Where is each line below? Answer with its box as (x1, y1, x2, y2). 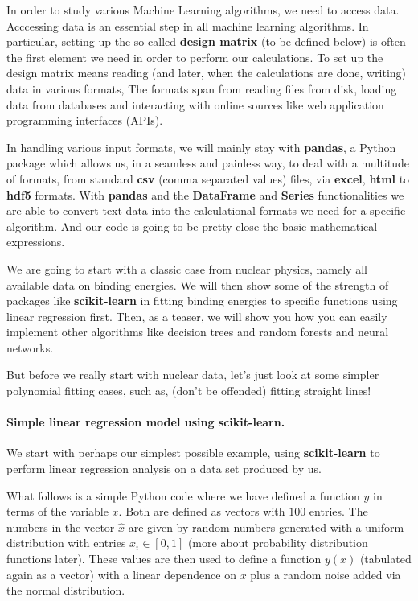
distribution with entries (6, 534, 126, 551)
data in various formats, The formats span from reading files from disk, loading (6, 80, 397, 97)
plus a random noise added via (250, 566, 401, 582)
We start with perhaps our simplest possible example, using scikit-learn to (6, 444, 380, 461)
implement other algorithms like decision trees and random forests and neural (6, 323, 389, 340)
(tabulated (359, 550, 412, 567)
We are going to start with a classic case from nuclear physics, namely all (6, 260, 367, 277)
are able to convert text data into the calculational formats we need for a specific (6, 202, 406, 219)
